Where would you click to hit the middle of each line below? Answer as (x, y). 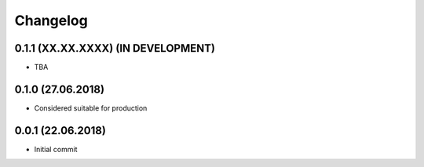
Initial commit (56, 149)
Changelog (51, 20)
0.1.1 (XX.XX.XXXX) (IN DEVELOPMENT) (115, 48)
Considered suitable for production (91, 108)
